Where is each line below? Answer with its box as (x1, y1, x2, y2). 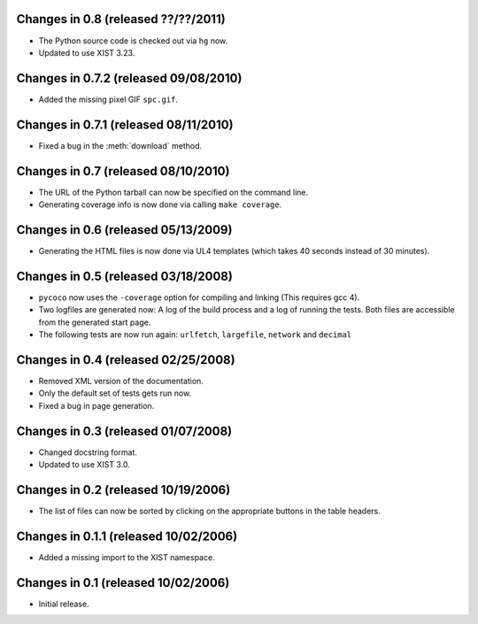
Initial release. (38, 598, 89, 609)
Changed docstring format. (38, 447, 137, 458)
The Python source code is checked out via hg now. (38, 35, 228, 46)
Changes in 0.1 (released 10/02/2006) (16, 575, 230, 590)
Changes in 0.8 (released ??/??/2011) (16, 12, 226, 27)
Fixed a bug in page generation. (38, 400, 155, 411)
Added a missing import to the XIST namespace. (38, 551, 216, 562)
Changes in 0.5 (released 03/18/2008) (16, 268, 234, 283)
